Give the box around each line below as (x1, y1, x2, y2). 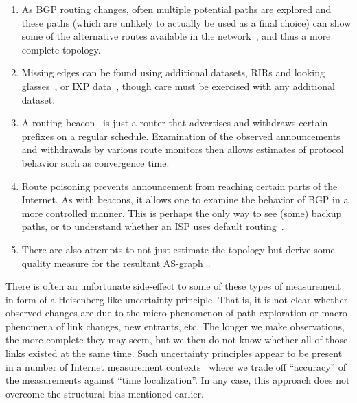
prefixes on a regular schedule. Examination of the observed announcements (21, 128, 341, 143)
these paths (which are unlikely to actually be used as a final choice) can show (21, 15, 352, 30)
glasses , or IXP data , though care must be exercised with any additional (21, 78, 335, 93)
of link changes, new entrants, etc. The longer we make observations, (56, 319, 345, 333)
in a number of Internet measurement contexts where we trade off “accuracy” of (5, 359, 347, 373)
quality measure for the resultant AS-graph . (21, 255, 211, 270)
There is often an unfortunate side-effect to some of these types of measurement (5, 279, 341, 293)
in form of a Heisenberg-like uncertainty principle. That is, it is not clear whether (5, 292, 348, 306)
